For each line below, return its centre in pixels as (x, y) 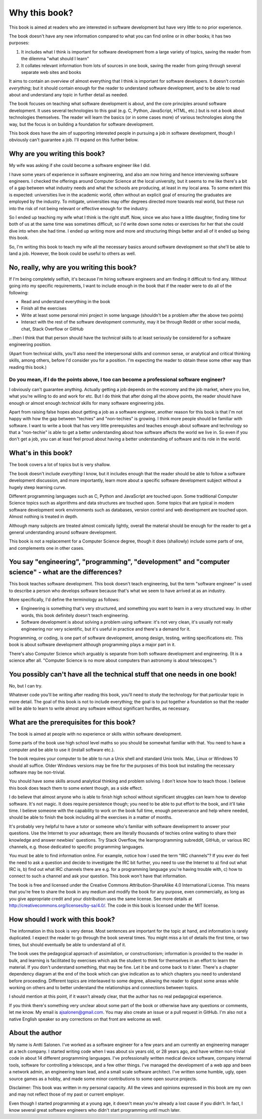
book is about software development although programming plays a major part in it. (92, 645)
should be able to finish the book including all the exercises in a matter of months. (91, 817)
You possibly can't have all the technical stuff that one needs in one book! (123, 674)
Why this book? (41, 13)
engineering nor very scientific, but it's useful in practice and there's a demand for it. (106, 629)
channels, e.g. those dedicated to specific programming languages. (76, 847)
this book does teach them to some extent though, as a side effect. (76, 788)
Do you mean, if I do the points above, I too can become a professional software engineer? (117, 379)
